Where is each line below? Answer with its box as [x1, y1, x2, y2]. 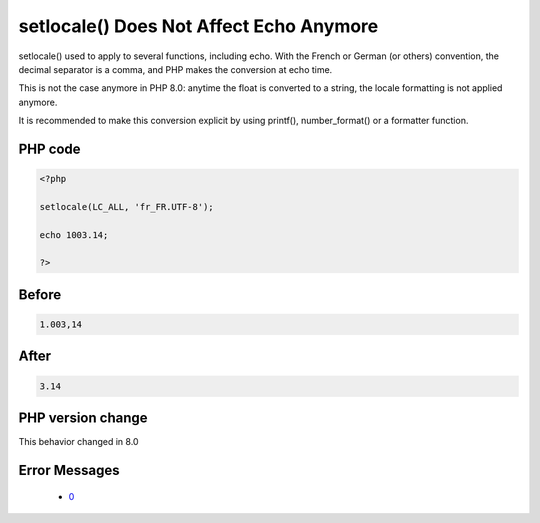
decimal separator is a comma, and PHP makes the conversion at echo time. [18, 63, 333, 75]
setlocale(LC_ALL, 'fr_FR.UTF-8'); [39, 201, 214, 212]
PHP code [18, 140, 81, 157]
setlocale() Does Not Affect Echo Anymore [18, 15, 379, 37]
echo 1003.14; [39, 229, 109, 240]
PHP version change [18, 410, 149, 427]
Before [18, 286, 62, 303]
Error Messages [18, 461, 120, 479]
